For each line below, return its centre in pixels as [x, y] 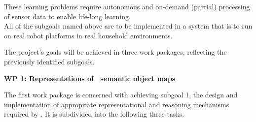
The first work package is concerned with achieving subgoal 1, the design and [121, 95]
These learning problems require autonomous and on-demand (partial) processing [127, 6]
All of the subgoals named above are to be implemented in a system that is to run [128, 26]
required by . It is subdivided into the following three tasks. [94, 114]
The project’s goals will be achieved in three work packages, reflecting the [115, 52]
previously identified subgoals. [49, 61]
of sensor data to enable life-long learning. [67, 16]
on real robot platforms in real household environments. [88, 35]
